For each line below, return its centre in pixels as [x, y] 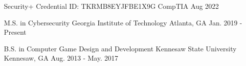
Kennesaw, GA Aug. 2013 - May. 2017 [61, 58]
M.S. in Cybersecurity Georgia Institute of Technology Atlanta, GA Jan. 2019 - [123, 22]
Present [15, 32]
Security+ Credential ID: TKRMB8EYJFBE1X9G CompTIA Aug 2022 [112, 6]
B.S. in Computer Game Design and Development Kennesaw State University [120, 48]
